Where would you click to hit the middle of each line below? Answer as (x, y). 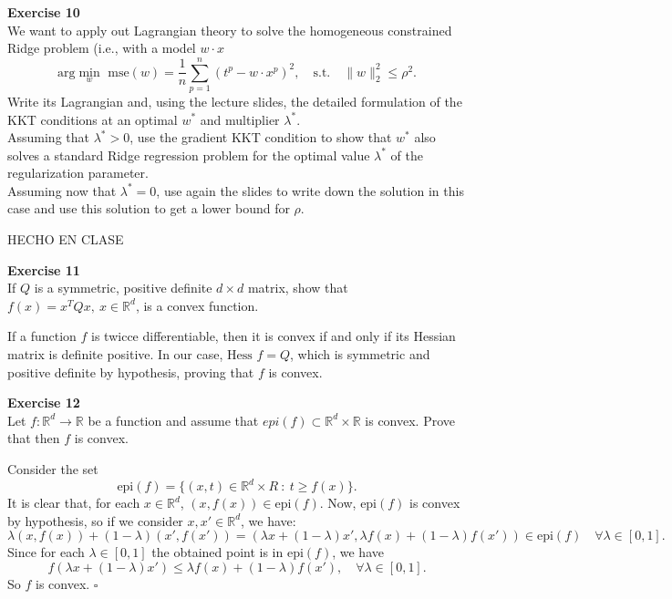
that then (34, 438)
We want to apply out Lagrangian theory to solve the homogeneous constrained (230, 30)
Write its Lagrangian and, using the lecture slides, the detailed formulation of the (235, 101)
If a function (42, 336)
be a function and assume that (173, 420)
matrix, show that (298, 288)
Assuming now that (62, 190)
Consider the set (53, 469)
